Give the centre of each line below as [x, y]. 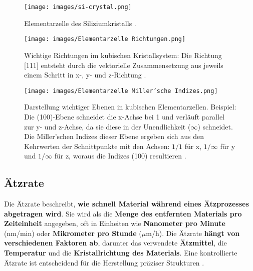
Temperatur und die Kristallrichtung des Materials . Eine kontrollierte [121, 253]
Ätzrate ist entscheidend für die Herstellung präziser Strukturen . [104, 262]
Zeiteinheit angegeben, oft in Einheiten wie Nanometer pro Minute [115, 223]
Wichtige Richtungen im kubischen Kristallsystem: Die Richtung [123, 55]
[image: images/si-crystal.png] [78, 7]
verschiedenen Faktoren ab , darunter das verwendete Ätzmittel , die [115, 243]
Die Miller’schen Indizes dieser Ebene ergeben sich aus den [114, 136]
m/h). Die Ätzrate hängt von [193, 233]
